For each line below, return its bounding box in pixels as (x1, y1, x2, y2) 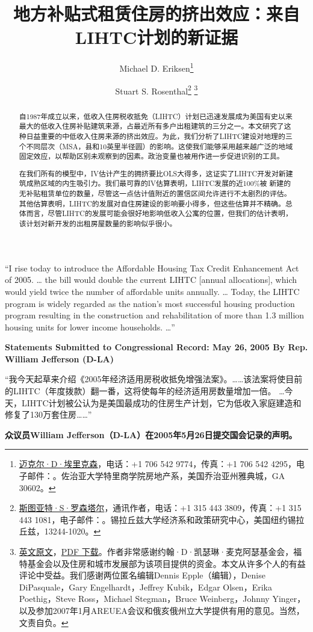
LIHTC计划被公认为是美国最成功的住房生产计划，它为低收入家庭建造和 (21, 396, 302, 409)
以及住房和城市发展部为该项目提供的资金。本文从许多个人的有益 (52, 557, 306, 569)
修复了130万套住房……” (5, 408, 92, 421)
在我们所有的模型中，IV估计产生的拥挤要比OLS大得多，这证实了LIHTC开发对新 (19, 168, 286, 178)
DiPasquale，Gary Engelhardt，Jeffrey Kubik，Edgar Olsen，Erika (19, 580, 272, 593)
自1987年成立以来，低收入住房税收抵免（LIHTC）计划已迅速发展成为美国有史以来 (19, 111, 293, 121)
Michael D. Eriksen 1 (119, 60, 194, 74)
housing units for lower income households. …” (5, 320, 175, 333)
